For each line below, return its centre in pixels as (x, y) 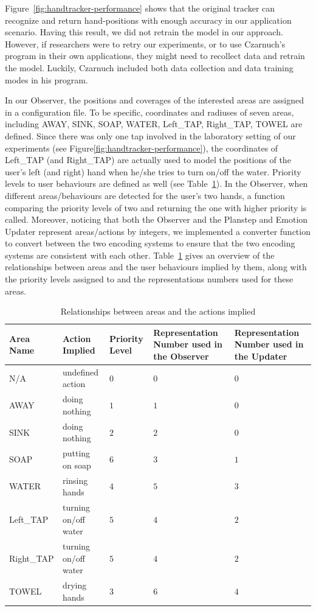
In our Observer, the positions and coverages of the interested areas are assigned (155, 100)
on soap (77, 465)
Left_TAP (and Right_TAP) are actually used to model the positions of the (148, 160)
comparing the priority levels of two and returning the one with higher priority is (156, 207)
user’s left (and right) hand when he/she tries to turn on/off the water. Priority (153, 171)
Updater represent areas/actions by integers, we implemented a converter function (158, 231)
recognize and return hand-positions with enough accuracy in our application (148, 20)
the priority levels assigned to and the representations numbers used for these (149, 279)
